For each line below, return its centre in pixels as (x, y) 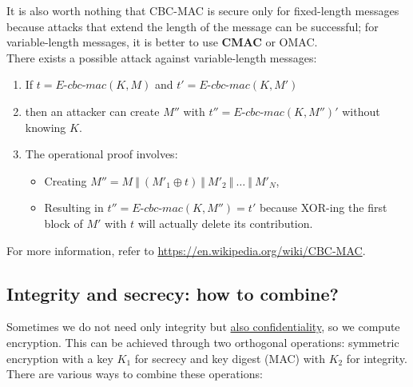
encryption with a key (60, 358)
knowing (46, 127)
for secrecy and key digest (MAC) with (230, 358)
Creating (66, 180)
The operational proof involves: (101, 154)
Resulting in (74, 207)
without (361, 111)
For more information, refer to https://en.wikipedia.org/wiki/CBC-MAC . (186, 250)
